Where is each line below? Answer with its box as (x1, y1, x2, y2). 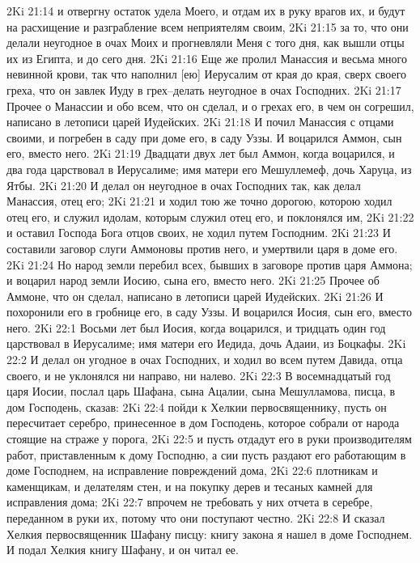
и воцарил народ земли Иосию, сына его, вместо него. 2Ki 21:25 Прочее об (6, 272, 380, 289)
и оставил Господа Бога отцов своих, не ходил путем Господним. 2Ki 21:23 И (6, 224, 391, 241)
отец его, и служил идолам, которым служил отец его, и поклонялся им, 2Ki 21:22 (6, 208, 414, 225)
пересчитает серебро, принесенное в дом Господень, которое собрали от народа (6, 414, 400, 431)
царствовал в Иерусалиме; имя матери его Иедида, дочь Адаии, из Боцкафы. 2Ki (6, 335, 406, 352)
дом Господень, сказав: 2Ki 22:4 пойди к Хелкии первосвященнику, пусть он (6, 398, 387, 415)
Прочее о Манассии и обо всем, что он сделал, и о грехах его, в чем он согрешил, (6, 97, 414, 114)
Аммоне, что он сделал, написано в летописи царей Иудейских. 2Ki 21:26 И (6, 287, 384, 304)
